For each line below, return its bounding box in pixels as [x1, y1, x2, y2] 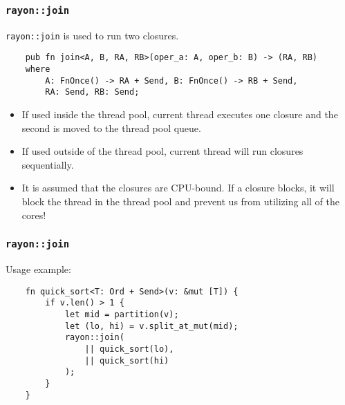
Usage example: [6, 262, 71, 276]
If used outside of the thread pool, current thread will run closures [21, 144, 304, 158]
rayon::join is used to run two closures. [6, 28, 179, 42]
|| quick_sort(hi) [84, 355, 169, 366]
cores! [21, 207, 46, 222]
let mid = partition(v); [64, 309, 179, 319]
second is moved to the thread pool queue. [21, 120, 201, 135]
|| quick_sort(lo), [84, 343, 174, 354]
